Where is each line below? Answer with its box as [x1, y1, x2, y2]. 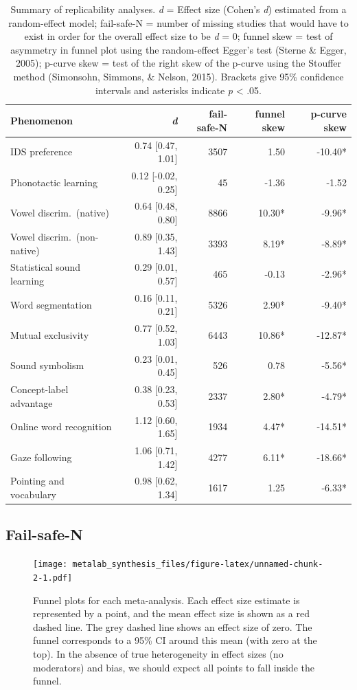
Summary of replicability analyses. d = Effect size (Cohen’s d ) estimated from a [10, 2, 347, 16]
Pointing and [10, 474, 65, 488]
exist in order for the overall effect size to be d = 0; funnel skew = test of [24, 29, 333, 43]
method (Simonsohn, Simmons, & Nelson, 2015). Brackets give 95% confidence [13, 69, 344, 83]
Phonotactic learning [10, 175, 98, 189]
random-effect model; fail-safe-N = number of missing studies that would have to [8, 15, 349, 30]
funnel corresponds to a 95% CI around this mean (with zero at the [33, 633, 317, 647]
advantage [10, 395, 53, 410]
